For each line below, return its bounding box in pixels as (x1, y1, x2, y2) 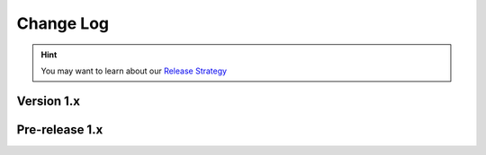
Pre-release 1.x (16, 122, 103, 137)
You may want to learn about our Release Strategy (40, 65, 228, 76)
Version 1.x (16, 93, 81, 108)
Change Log (16, 13, 110, 33)
